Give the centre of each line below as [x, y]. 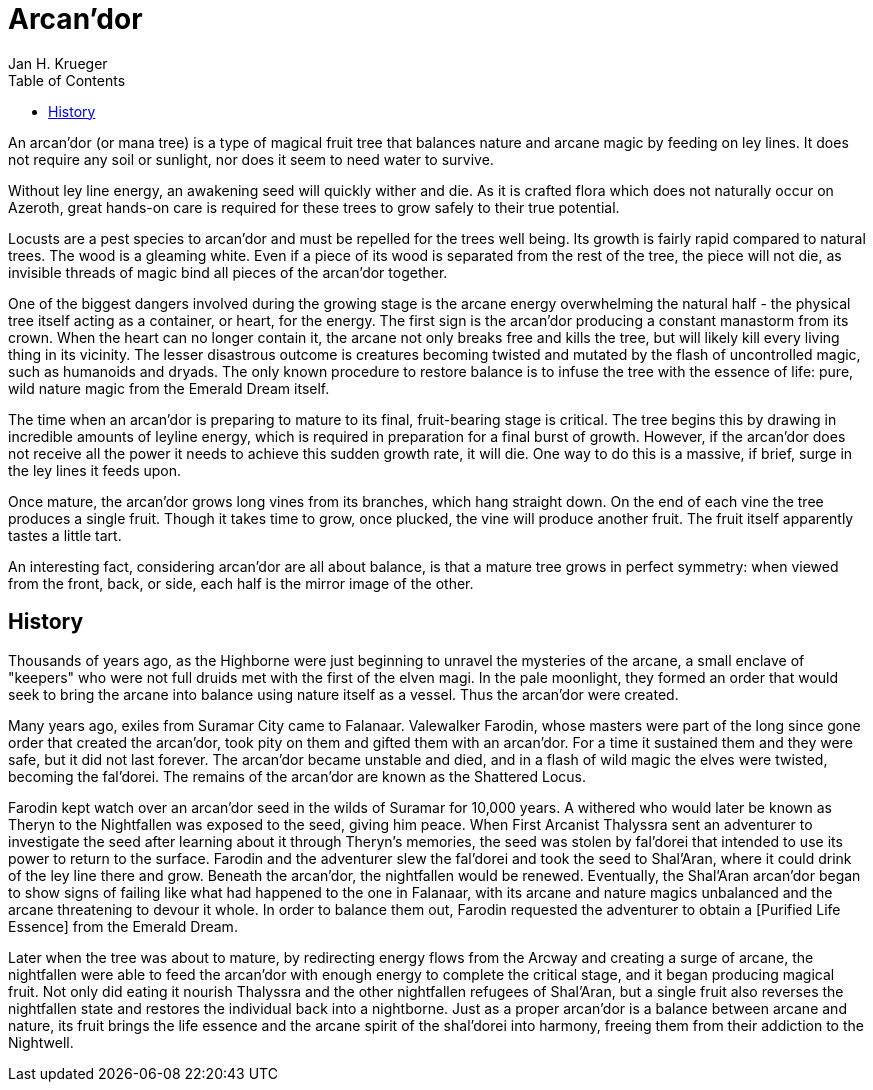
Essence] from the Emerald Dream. [123, 926]
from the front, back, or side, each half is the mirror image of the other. [241, 583]
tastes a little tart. [65, 535]
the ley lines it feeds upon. [95, 470]
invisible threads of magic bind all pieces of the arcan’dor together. [228, 272]
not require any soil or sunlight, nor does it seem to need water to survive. [251, 159]
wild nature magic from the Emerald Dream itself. [169, 388]
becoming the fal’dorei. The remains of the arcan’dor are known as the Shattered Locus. [297, 776]
